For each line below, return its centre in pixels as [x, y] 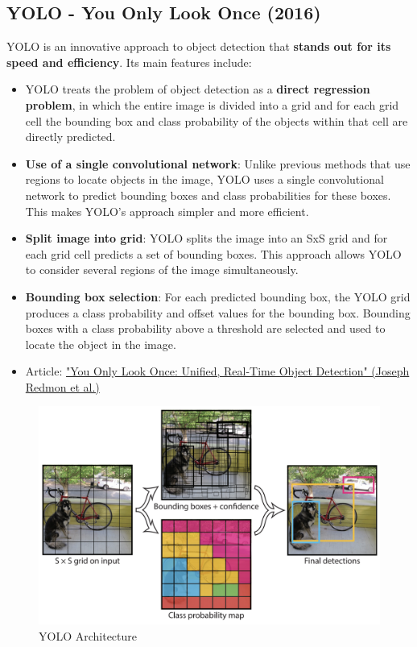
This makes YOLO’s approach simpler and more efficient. [167, 211]
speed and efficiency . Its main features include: [129, 62]
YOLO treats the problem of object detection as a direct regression [198, 89]
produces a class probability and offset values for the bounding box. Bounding [218, 312]
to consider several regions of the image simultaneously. [162, 270]
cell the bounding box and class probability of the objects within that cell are [217, 120]
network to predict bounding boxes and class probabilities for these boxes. [208, 195]
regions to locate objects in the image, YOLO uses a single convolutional [204, 179]
